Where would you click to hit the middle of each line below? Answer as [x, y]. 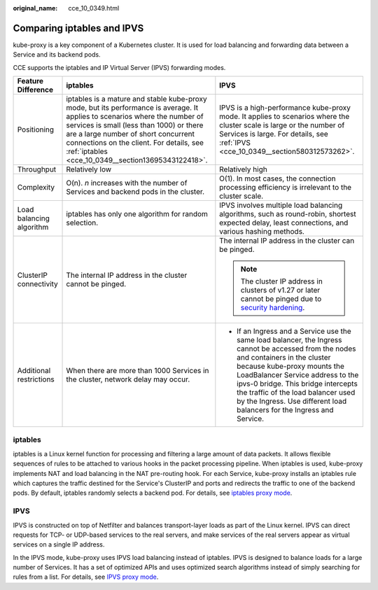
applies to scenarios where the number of [135, 117]
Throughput [37, 169]
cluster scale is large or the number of [282, 125]
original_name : [35, 8]
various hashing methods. [262, 232]
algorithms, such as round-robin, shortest [288, 214]
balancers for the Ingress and [285, 410]
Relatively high [243, 169]
